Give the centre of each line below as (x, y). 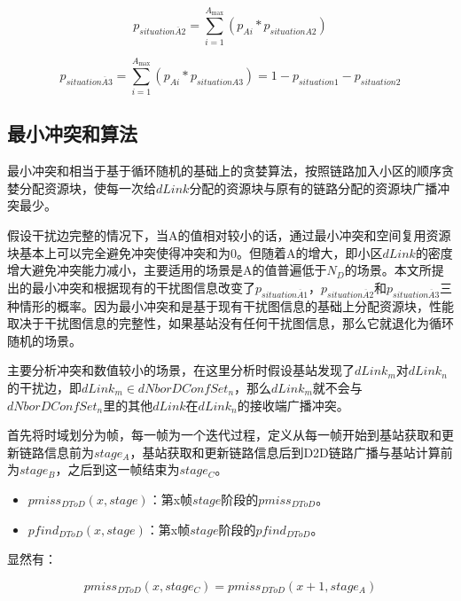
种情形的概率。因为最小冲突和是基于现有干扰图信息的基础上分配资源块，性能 (230, 305)
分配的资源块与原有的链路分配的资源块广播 (313, 187)
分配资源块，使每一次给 (87, 187)
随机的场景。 (44, 340)
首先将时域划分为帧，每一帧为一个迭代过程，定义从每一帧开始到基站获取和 (224, 435)
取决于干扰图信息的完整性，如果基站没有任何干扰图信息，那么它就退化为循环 (230, 323)
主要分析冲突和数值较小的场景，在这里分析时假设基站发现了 (181, 370)
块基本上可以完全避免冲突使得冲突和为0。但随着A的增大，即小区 (195, 252)
